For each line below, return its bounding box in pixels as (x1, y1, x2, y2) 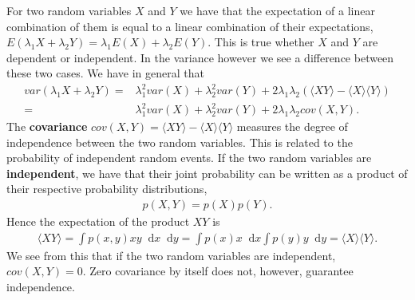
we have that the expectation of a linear (180, 2, 375, 18)
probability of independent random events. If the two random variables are (6, 149, 372, 166)
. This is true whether (207, 34, 314, 50)
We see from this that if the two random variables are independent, (6, 247, 336, 263)
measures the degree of (236, 118, 348, 135)
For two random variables (6, 2, 132, 18)
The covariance (6, 118, 88, 135)
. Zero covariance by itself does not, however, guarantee (82, 262, 354, 279)
